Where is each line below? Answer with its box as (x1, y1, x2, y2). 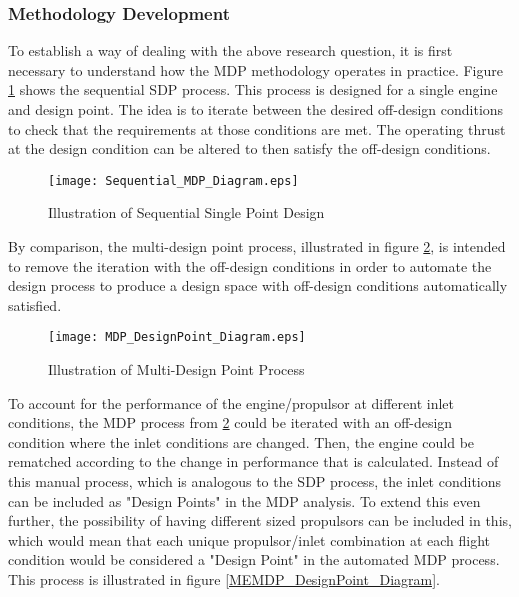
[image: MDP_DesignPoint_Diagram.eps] (48, 330, 306, 345)
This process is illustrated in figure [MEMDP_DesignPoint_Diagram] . (8, 569, 440, 589)
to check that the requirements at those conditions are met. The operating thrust (8, 118, 506, 139)
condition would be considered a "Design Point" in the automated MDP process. (8, 549, 500, 570)
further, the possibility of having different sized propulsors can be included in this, (8, 510, 512, 531)
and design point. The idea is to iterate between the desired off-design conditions (8, 99, 504, 119)
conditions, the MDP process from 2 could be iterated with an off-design (8, 412, 453, 433)
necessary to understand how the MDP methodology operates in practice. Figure (8, 59, 503, 80)
